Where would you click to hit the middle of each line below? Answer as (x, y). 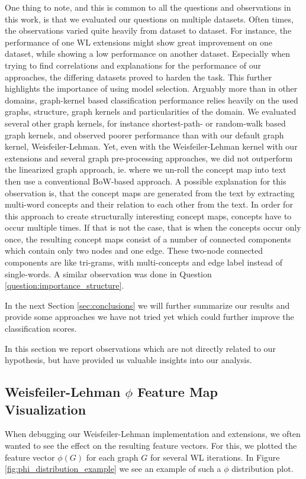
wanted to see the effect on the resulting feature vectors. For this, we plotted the (151, 445)
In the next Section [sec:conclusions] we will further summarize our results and (147, 305)
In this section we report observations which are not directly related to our (140, 348)
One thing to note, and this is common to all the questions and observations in (148, 7)
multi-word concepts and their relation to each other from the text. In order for (149, 204)
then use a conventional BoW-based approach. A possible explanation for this (146, 181)
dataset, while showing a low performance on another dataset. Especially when (148, 54)
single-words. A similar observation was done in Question (108, 274)
